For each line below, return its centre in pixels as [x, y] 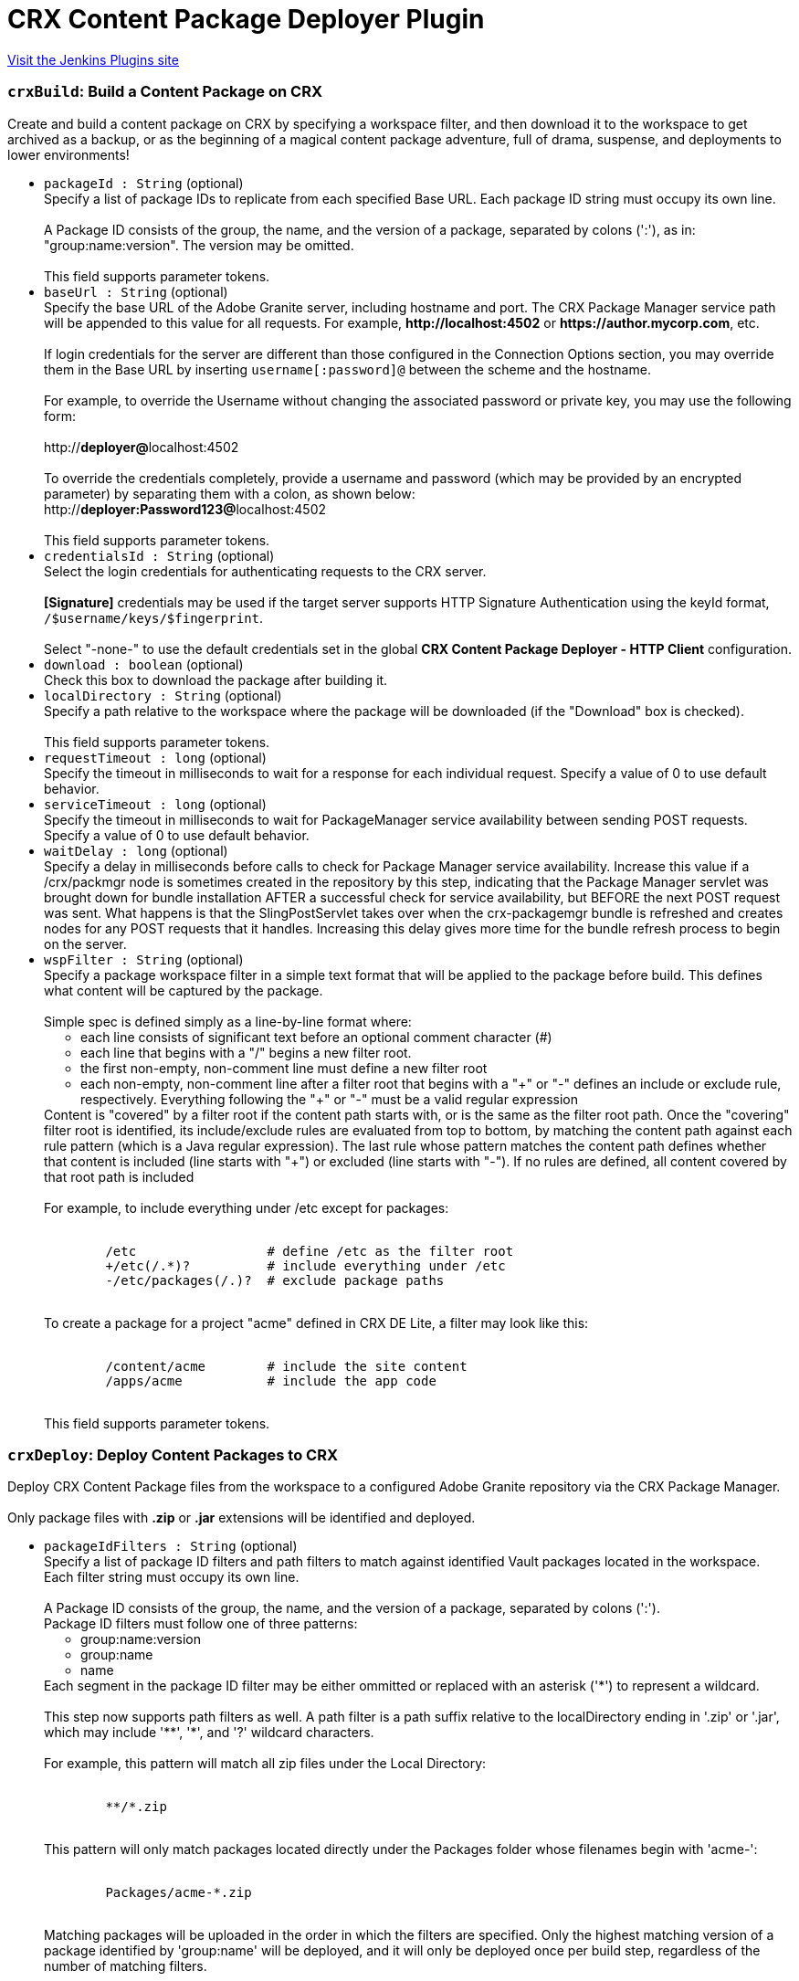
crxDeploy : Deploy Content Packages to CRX [173, 1454]
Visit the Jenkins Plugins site [93, 59]
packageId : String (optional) [144, 183]
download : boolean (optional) [144, 664]
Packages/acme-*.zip [179, 1893]
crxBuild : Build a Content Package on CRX [165, 92]
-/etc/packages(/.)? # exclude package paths [275, 1280]
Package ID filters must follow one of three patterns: [201, 1624]
